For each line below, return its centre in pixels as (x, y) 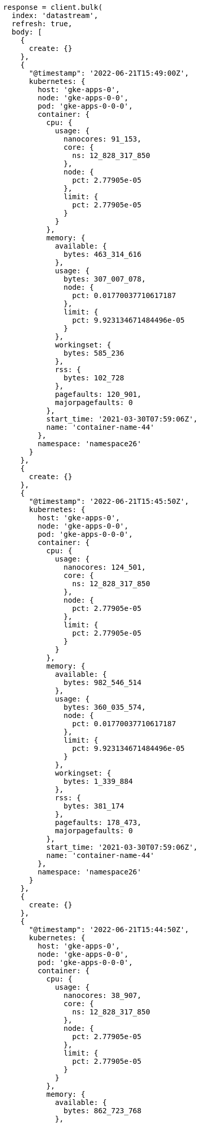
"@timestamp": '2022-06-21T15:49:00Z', (109, 73)
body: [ (27, 32)
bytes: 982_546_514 (103, 682)
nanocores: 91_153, (103, 139)
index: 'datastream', (55, 15)
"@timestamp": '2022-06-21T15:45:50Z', (109, 501)
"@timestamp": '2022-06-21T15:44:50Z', (109, 929)
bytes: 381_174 (94, 806)
